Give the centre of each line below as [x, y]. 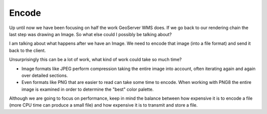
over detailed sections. [45, 75]
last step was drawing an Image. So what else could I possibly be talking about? [90, 34]
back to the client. [27, 50]
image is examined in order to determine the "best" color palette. [88, 89]
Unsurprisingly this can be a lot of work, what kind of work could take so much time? [95, 60]
